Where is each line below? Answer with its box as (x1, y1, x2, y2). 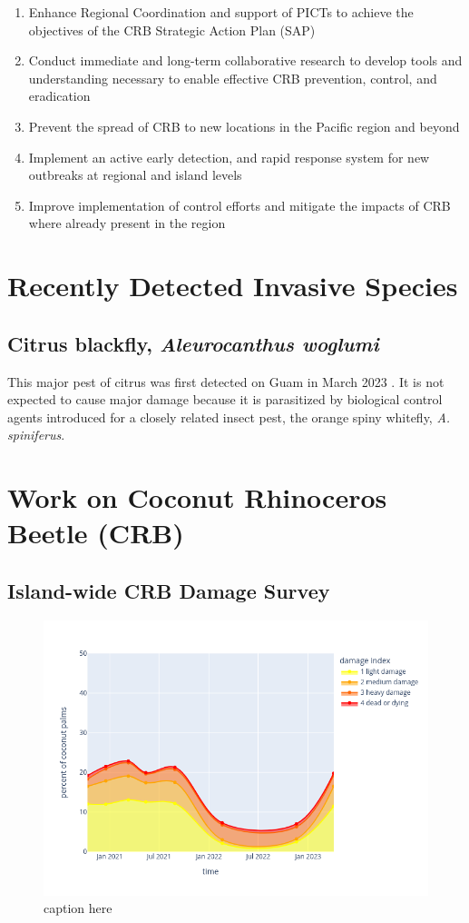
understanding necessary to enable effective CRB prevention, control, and (28, 68, 437, 87)
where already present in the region (28, 213, 226, 233)
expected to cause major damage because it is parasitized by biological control (7, 390, 443, 409)
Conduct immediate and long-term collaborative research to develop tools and (28, 51, 463, 70)
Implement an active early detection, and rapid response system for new (28, 147, 430, 166)
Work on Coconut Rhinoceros (7, 479, 387, 516)
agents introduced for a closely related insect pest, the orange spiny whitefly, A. (7, 407, 451, 426)
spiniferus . (7, 425, 65, 444)
